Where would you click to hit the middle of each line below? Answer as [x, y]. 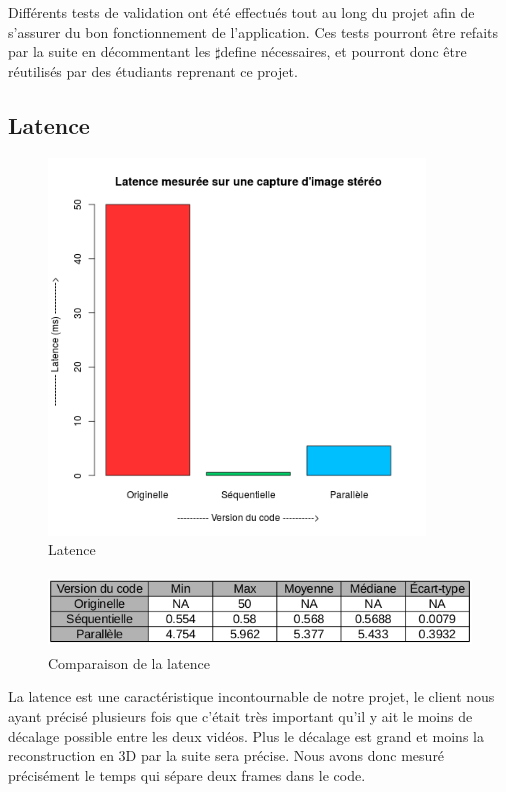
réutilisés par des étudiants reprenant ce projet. [153, 70]
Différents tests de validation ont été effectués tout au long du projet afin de [241, 12]
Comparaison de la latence [129, 662]
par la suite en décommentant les [109, 51]
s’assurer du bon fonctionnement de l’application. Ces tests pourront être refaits [253, 31]
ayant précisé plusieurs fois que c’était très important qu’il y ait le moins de [240, 716]
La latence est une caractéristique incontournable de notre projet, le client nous [251, 696]
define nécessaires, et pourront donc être [343, 51]
